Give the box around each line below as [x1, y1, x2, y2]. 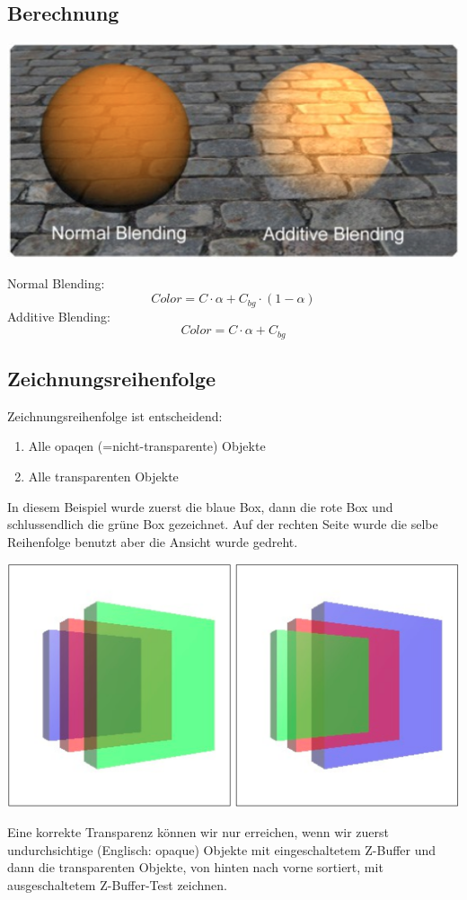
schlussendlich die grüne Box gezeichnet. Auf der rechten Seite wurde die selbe [7, 515, 438, 534]
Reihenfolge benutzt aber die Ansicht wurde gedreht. [7, 532, 298, 551]
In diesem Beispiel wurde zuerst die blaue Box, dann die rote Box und [7, 497, 393, 516]
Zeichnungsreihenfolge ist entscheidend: [7, 406, 223, 425]
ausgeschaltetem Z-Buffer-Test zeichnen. [7, 875, 228, 894]
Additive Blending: [7, 306, 110, 325]
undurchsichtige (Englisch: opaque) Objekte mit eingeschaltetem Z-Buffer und [7, 840, 436, 859]
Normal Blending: [7, 274, 105, 293]
